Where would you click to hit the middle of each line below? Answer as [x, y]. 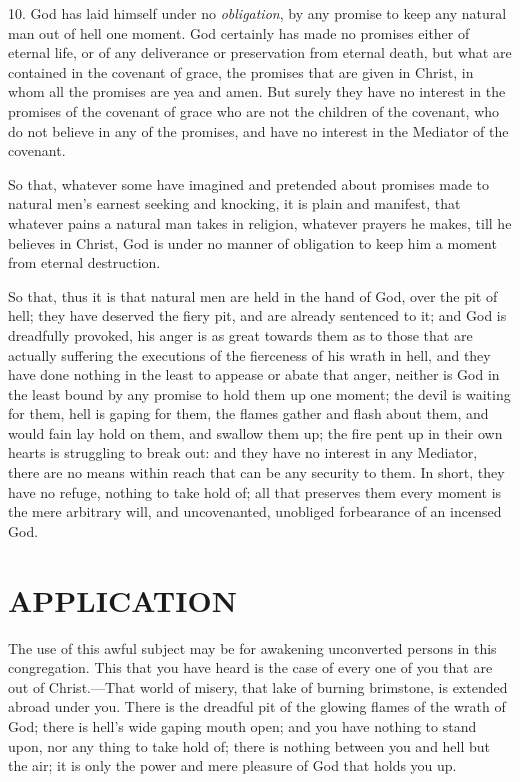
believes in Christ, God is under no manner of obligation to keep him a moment [252, 242]
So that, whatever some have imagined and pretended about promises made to [248, 183]
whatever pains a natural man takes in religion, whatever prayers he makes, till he [260, 222]
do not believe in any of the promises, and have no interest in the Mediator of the [258, 130]
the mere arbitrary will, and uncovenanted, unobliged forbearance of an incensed [255, 511]
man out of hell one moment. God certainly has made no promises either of [239, 32]
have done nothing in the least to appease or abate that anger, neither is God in [254, 374]
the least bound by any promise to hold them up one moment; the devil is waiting [259, 393]
